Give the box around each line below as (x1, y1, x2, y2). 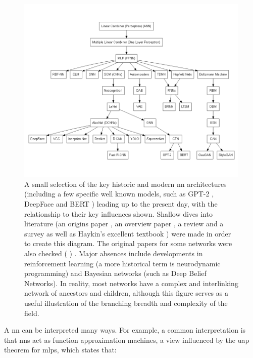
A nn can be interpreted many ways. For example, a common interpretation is (4, 325, 246, 335)
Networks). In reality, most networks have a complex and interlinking (24, 277, 238, 288)
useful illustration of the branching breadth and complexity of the (24, 298, 228, 308)
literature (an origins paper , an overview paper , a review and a (24, 218, 224, 229)
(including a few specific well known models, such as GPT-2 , (24, 188, 214, 199)
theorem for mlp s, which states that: (4, 344, 117, 355)
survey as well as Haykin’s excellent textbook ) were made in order (24, 228, 231, 238)
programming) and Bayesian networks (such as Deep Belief (24, 268, 207, 279)
